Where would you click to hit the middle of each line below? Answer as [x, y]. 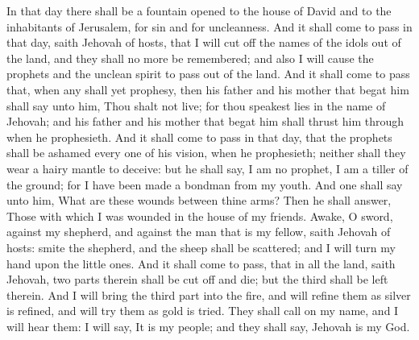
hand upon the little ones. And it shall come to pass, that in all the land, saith [201, 263]
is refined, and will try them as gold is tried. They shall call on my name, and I [203, 311]
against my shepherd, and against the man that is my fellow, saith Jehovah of [199, 232]
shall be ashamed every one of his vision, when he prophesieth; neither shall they [206, 153]
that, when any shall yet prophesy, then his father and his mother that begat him [208, 89]
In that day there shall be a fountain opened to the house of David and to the [199, 10]
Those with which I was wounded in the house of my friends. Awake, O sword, [200, 216]
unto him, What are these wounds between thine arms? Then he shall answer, [199, 200]
